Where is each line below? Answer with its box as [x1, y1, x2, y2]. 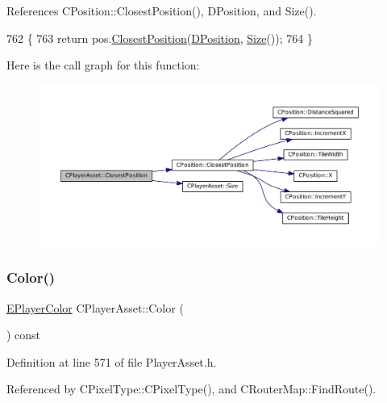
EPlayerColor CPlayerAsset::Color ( [6, 299, 184, 316]
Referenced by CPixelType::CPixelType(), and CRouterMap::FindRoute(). [6, 380, 377, 397]
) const [6, 326, 41, 343]
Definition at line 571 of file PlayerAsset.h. [6, 353, 217, 370]
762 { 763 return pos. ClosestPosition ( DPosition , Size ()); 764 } [6, 29, 313, 46]
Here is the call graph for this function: [6, 57, 200, 73]
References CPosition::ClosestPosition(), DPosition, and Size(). [6, 2, 317, 19]
